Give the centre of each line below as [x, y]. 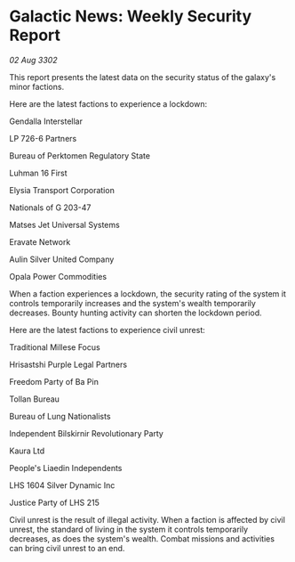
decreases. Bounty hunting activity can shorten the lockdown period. [136, 313]
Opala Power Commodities [58, 276]
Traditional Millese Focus [55, 347]
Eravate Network [40, 241]
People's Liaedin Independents [66, 468]
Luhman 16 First [39, 173]
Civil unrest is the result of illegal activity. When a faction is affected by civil [147, 519]
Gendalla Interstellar [46, 121]
